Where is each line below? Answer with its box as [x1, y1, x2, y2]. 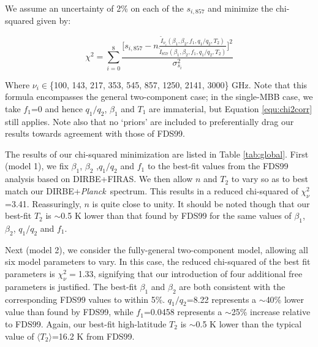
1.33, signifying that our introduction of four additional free [78, 267, 303, 280]
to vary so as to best [231, 172, 308, 185]
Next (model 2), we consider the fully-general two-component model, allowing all [5, 243, 308, 256]
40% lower [265, 292, 304, 305]
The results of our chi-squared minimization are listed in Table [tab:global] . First [5, 147, 309, 160]
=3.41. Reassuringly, [5, 197, 81, 210]
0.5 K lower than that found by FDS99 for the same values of [61, 209, 292, 222]
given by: [36, 14, 71, 27]
